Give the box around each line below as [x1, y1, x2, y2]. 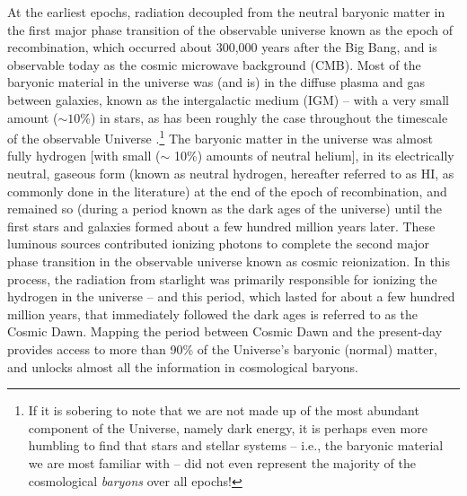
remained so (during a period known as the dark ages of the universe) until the [7, 199, 442, 218]
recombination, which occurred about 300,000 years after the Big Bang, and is [7, 38, 437, 57]
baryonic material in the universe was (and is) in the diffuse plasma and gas [7, 73, 425, 91]
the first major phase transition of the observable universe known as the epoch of [7, 20, 454, 39]
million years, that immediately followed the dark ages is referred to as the [7, 304, 419, 323]
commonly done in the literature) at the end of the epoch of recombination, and [7, 181, 447, 200]
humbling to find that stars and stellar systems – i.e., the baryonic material [28, 436, 444, 455]
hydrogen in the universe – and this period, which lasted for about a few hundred [7, 287, 455, 306]
